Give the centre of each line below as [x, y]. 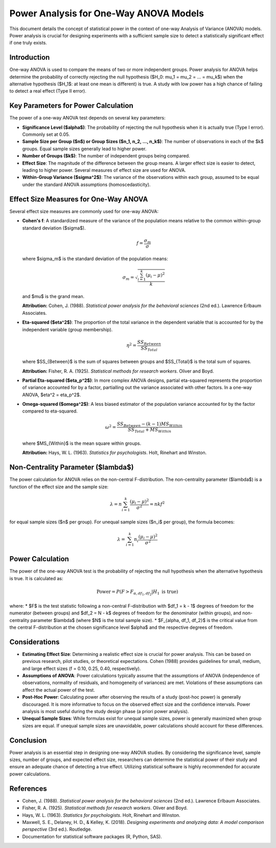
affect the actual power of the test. [59, 690]
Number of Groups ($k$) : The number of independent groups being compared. [106, 156]
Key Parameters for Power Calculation [71, 106]
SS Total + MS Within [150, 430]
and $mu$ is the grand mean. [53, 296]
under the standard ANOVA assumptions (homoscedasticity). [86, 185]
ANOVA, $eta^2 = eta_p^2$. [52, 395]
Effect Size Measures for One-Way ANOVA [79, 199]
